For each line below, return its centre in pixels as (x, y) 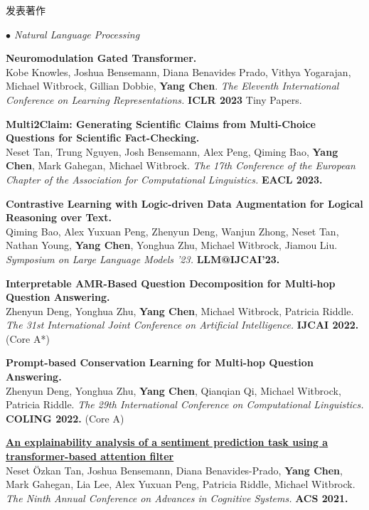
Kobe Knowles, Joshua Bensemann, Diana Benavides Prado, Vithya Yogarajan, (178, 71)
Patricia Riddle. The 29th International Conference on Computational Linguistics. (185, 404)
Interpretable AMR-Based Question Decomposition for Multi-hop (171, 283)
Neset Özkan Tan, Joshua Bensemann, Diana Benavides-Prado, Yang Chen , (174, 470)
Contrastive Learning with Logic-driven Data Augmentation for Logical (184, 203)
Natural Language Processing (77, 34)
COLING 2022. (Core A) (65, 418)
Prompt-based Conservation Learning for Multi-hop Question (160, 362)
